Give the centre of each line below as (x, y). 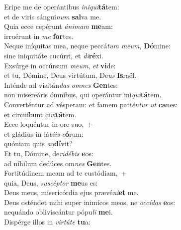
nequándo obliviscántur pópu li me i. (58, 212)
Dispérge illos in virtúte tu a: (47, 222)
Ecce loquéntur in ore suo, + (48, 124)
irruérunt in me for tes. (39, 36)
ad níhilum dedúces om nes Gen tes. (58, 163)
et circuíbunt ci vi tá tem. (40, 114)
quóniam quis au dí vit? (38, 143)
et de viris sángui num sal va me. (53, 16)
